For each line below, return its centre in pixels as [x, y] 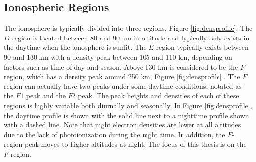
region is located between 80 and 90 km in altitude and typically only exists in [131, 37]
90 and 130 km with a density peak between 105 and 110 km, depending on [118, 57]
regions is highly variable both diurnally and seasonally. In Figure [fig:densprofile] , [128, 105]
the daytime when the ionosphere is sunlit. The [75, 47]
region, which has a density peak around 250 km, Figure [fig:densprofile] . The [122, 76]
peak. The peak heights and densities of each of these [159, 96]
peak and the [46, 96]
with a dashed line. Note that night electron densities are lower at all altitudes [123, 125]
